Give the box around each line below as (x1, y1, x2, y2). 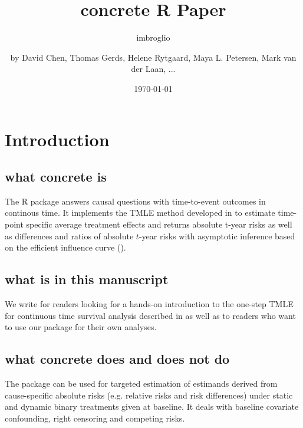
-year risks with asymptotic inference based (139, 229, 295, 242)
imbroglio (136, 31, 170, 44)
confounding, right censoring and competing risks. (5, 411, 185, 424)
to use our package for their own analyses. (5, 321, 157, 333)
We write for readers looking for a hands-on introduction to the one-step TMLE (5, 298, 294, 310)
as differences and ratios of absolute (5, 229, 134, 242)
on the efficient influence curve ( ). (5, 241, 126, 253)
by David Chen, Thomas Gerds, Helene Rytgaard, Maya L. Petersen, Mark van (10, 51, 297, 63)
